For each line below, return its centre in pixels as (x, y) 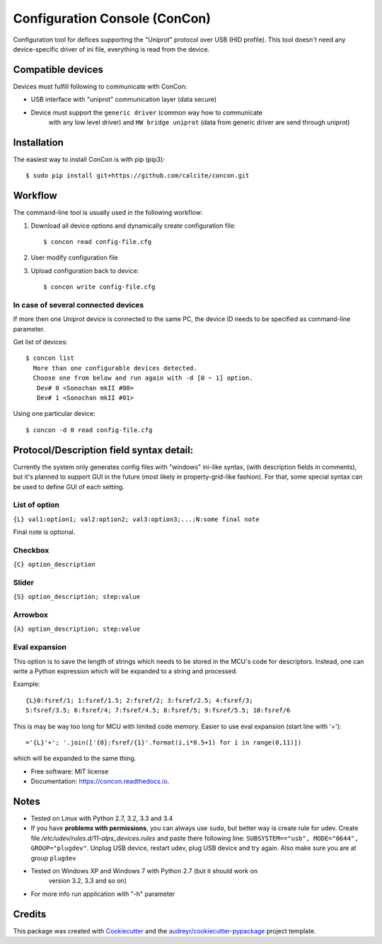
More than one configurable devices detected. (115, 368)
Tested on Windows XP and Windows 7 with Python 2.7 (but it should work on (144, 870)
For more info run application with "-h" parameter (103, 894)
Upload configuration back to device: (85, 270)
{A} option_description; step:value (77, 629)
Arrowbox (31, 615)
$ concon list (50, 358)
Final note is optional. (44, 532)
